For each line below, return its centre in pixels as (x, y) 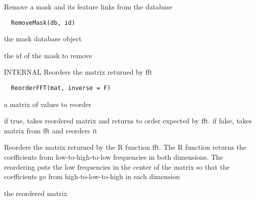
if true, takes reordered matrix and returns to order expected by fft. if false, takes (128, 121)
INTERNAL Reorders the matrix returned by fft (78, 72)
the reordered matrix (36, 193)
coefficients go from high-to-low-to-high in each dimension (92, 176)
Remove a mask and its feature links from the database (88, 6)
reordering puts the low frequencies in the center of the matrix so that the (117, 166)
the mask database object (43, 39)
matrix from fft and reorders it (51, 130)
